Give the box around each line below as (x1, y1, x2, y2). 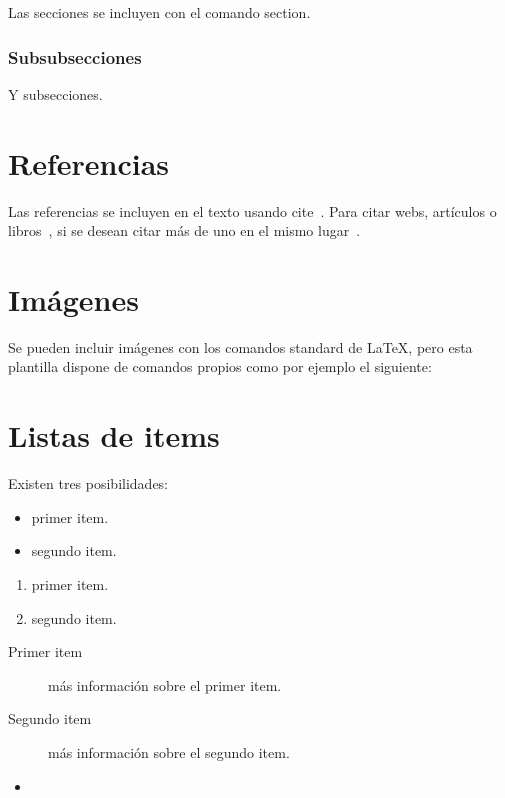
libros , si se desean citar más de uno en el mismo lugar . (8, 220, 361, 241)
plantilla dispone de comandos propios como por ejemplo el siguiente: (8, 356, 432, 377)
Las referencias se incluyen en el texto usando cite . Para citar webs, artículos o (8, 200, 497, 221)
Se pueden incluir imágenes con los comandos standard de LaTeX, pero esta (8, 336, 473, 357)
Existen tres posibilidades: (8, 473, 169, 494)
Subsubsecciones (8, 44, 142, 69)
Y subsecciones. (8, 83, 103, 104)
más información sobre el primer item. (48, 674, 282, 695)
